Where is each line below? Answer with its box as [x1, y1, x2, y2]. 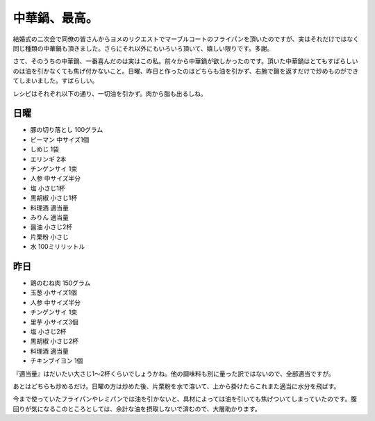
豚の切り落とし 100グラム [30, 126, 103, 134]
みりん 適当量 [30, 213, 69, 222]
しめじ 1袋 [30, 145, 59, 154]
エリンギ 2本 [30, 155, 67, 163]
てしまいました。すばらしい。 [12, 76, 99, 85]
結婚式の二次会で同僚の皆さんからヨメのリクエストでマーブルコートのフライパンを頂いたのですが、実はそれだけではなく [12, 35, 360, 43]
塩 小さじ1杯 [30, 184, 65, 192]
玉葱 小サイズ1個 [30, 288, 78, 297]
